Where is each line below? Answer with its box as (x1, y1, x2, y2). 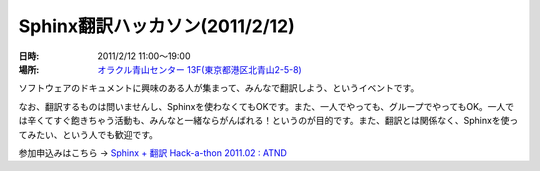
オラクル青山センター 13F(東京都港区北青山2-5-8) (97, 63, 302, 75)
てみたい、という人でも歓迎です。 (18, 128, 159, 140)
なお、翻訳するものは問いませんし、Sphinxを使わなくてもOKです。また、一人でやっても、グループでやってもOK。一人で (18, 100, 515, 112)
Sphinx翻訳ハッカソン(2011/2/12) (18, 15, 295, 37)
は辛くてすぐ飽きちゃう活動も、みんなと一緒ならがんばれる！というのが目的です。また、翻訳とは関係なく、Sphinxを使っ (18, 115, 519, 127)
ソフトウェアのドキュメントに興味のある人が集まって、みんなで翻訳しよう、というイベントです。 (18, 82, 420, 94)
